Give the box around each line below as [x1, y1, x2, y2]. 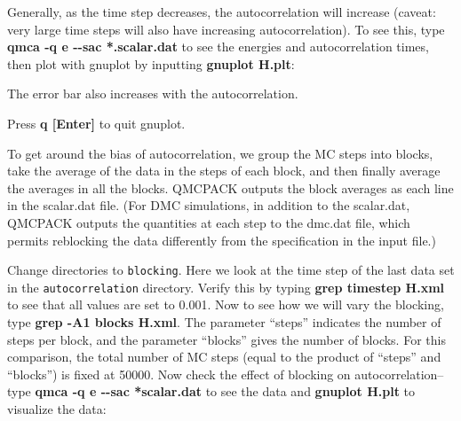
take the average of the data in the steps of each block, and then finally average [7, 161, 441, 180]
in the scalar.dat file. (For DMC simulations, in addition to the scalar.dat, [7, 196, 410, 214]
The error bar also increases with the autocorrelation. [7, 84, 298, 103]
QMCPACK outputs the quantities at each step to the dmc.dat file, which [7, 213, 410, 231]
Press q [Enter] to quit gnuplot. [7, 113, 186, 132]
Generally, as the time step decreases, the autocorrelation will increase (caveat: [7, 3, 436, 20]
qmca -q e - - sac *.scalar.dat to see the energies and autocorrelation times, [7, 37, 429, 56]
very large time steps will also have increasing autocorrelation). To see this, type [7, 19, 445, 38]
